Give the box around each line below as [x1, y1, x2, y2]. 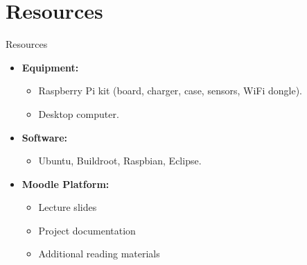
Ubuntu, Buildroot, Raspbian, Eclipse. [38, 153, 202, 168]
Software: [21, 130, 68, 144]
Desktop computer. [38, 106, 119, 121]
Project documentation [38, 223, 136, 237]
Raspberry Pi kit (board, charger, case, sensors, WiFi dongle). [38, 83, 302, 98]
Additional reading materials [38, 246, 160, 261]
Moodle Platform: [21, 176, 109, 191]
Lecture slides [38, 200, 97, 214]
